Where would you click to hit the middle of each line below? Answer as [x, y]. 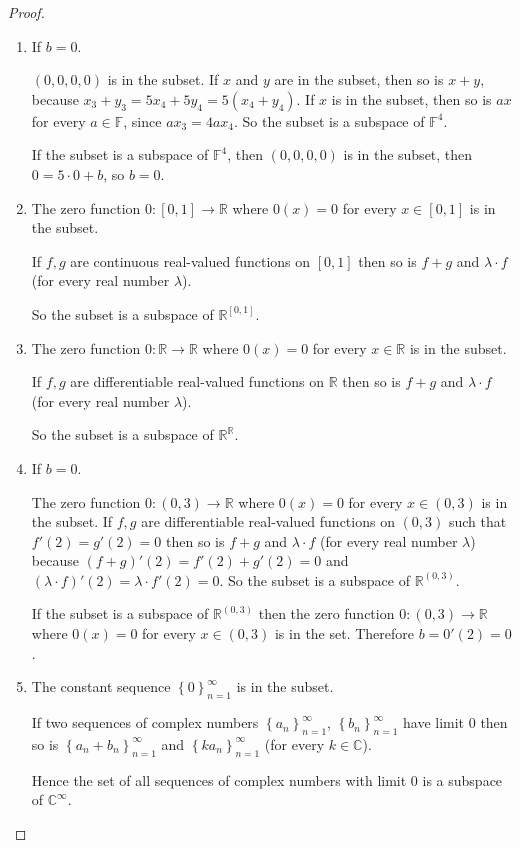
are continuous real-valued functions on [190, 260]
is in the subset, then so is [411, 98]
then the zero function [326, 613]
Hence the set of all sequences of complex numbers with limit [219, 779]
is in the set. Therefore [344, 633]
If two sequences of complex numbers [145, 722]
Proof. [26, 12]
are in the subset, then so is [359, 79]
